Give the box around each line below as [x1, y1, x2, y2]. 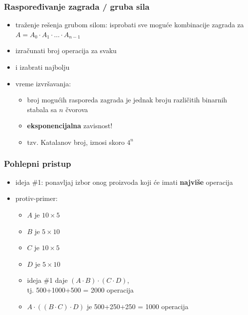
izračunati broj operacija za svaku [15, 45, 117, 56]
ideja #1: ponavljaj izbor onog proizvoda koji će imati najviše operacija [15, 177, 233, 187]
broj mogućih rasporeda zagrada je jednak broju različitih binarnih [27, 95, 227, 105]
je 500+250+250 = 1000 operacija [86, 301, 188, 311]
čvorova [65, 104, 88, 114]
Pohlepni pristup [4, 157, 71, 170]
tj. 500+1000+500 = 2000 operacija [27, 284, 134, 295]
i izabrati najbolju [15, 62, 70, 72]
